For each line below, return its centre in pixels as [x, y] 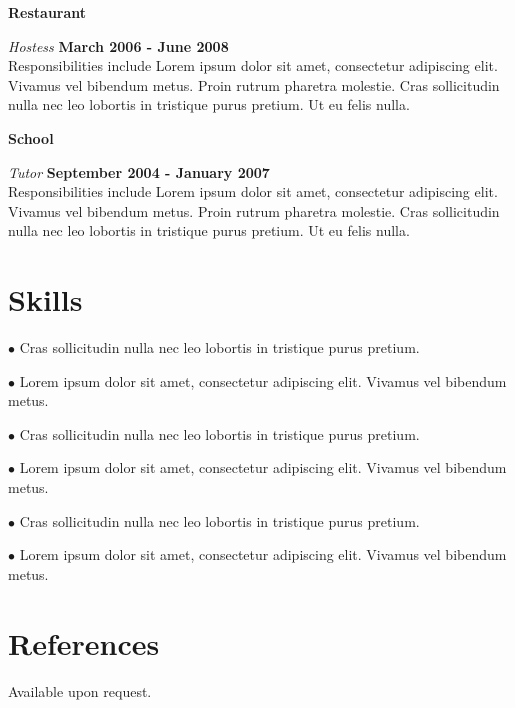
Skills [45, 299]
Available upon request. [80, 690]
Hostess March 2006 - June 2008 [118, 45]
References [84, 642]
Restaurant [47, 12]
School [31, 137]
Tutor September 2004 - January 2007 [139, 171]
